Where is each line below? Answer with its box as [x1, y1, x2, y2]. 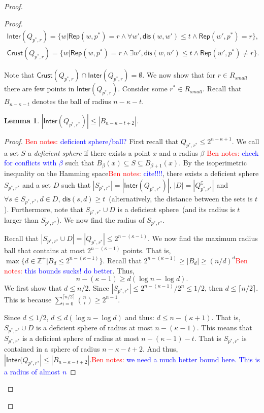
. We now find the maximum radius [147, 233, 258, 244]
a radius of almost [4, 366, 60, 376]
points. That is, [123, 245, 171, 256]
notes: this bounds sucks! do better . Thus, [4, 265, 135, 276]
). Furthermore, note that [4, 204, 83, 215]
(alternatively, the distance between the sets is [109, 193, 253, 204]
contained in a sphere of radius [4, 343, 100, 354]
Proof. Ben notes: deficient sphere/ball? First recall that [4, 135, 179, 146]
